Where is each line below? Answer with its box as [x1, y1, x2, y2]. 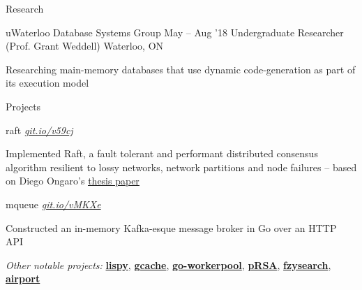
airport [6, 271, 40, 286]
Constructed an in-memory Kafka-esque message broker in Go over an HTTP [6, 220, 337, 235]
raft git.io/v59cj [6, 122, 73, 137]
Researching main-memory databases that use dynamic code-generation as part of [6, 61, 356, 76]
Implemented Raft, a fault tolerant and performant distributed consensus [6, 146, 318, 161]
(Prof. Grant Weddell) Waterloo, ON [6, 38, 164, 53]
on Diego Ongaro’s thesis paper [6, 173, 139, 188]
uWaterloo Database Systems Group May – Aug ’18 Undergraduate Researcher [6, 24, 344, 39]
